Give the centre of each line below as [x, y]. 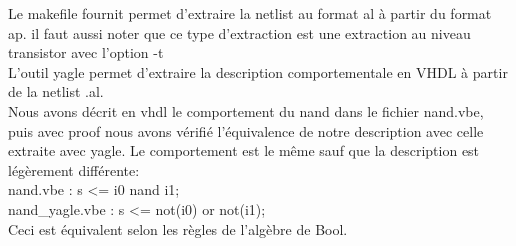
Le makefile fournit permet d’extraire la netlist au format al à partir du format [250, 13]
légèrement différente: [74, 169]
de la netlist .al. [56, 91]
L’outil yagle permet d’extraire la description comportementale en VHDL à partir [258, 71]
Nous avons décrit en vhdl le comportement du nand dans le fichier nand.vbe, [246, 110]
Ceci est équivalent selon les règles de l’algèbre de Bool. [178, 228]
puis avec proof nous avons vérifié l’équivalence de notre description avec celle [246, 130]
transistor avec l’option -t [86, 52]
